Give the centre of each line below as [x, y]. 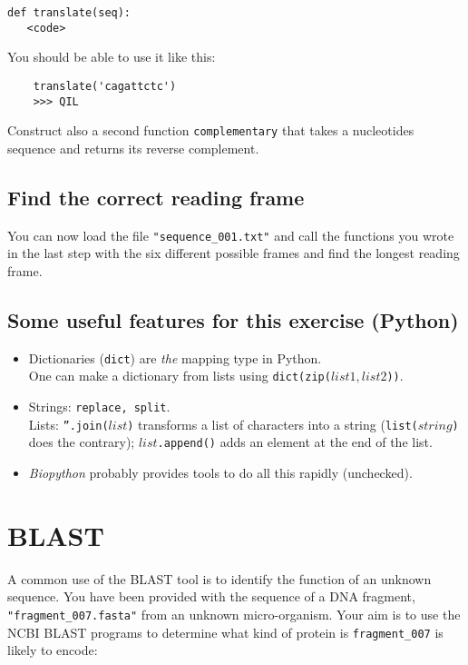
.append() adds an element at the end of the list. [295, 442]
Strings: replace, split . [99, 407]
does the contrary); [82, 442]
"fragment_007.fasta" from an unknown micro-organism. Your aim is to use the [234, 614]
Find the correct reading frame [156, 197]
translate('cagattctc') [105, 86]
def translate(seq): [69, 13]
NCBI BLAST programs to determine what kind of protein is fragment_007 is [225, 632]
